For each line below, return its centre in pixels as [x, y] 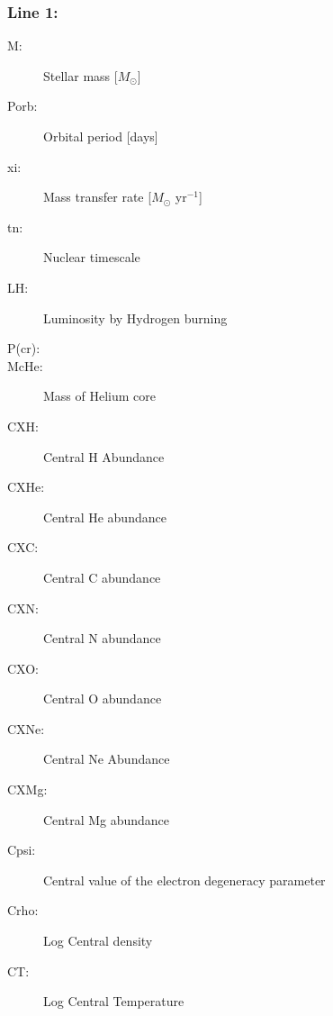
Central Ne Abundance [107, 759]
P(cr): [24, 348]
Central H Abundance [104, 456]
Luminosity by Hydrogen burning [135, 317]
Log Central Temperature [114, 1001]
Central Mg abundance [107, 819]
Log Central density [98, 941]
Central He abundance [105, 517]
